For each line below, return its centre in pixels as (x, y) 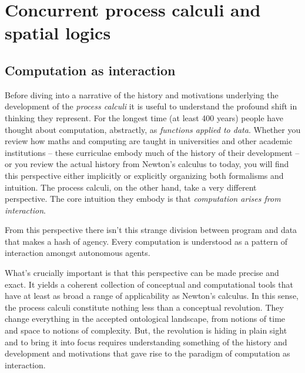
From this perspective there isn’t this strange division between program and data (151, 230)
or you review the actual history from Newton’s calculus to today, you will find (147, 164)
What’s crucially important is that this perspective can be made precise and (142, 273)
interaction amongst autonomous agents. (78, 253)
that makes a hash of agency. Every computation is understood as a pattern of (146, 241)
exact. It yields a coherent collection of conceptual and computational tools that (149, 284)
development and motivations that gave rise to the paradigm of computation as (148, 353)
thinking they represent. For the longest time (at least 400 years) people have (144, 117)
